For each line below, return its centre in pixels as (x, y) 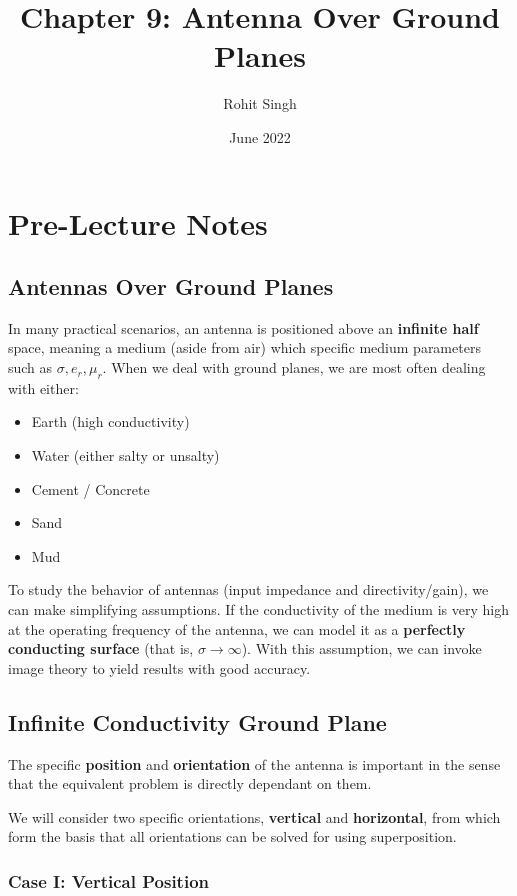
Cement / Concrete (90, 488)
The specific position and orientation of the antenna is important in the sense (254, 763)
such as (30, 367)
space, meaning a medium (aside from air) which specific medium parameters (244, 347)
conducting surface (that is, (101, 648)
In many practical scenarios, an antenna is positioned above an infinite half (243, 327)
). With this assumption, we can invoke (361, 648)
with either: (43, 387)
